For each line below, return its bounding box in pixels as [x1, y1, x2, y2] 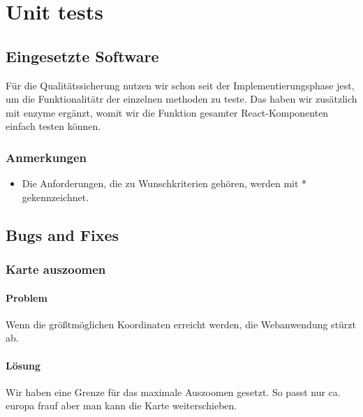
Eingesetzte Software [6, 45, 159, 66]
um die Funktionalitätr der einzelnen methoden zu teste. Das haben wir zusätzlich [6, 92, 357, 106]
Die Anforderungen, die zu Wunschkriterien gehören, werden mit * [22, 176, 307, 191]
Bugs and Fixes [6, 224, 119, 245]
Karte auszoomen [6, 261, 106, 278]
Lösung [6, 358, 41, 372]
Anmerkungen [6, 148, 87, 166]
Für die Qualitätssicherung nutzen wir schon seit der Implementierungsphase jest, [6, 78, 355, 92]
